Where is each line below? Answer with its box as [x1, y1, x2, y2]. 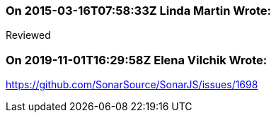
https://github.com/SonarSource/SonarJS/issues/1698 [6, 78, 258, 91]
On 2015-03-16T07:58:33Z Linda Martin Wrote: [6, 4, 271, 18]
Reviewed [6, 29, 51, 42]
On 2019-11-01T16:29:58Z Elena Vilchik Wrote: [6, 52, 268, 67]
